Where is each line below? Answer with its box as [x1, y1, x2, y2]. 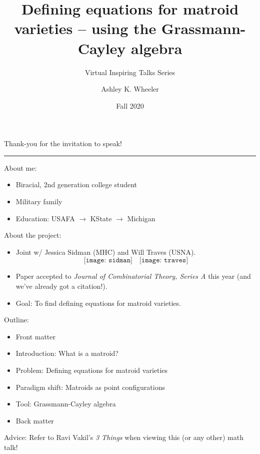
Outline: [4, 314, 29, 325]
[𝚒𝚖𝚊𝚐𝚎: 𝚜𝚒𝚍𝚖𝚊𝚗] [83, 257, 132, 264]
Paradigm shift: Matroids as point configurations [15, 381, 165, 392]
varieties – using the [14, 18, 156, 39]
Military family [15, 196, 62, 207]
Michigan [127, 213, 155, 223]
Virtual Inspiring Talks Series [84, 67, 175, 77]
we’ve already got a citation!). [15, 281, 107, 291]
